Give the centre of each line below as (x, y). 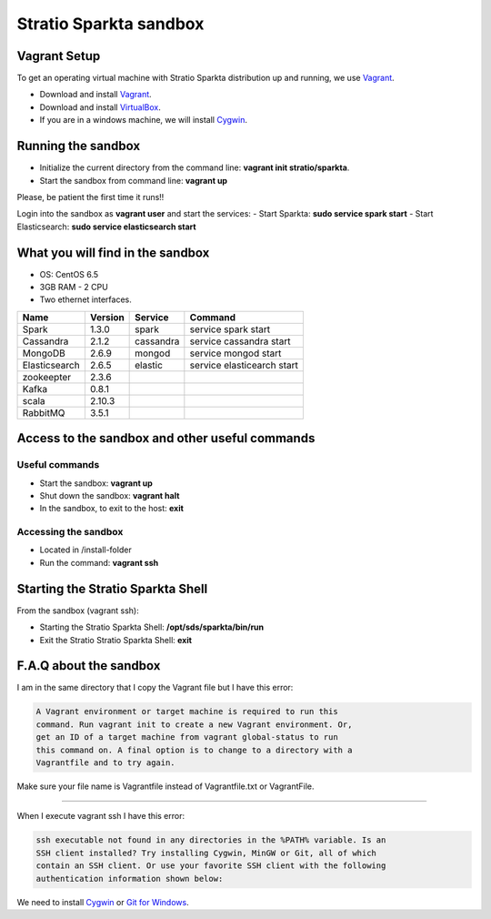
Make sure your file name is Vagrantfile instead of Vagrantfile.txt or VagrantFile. (165, 786)
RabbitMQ (44, 412)
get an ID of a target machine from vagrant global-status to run (187, 737)
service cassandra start (240, 341)
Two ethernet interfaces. (85, 299)
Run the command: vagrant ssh (99, 562)
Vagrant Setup (59, 56)
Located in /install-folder (85, 550)
